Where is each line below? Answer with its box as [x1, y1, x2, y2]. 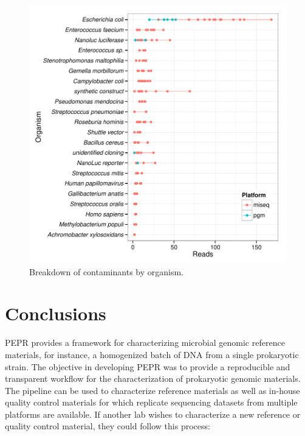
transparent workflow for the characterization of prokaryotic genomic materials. [5, 372, 301, 385]
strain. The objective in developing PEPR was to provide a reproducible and [5, 360, 290, 373]
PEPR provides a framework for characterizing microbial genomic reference [5, 336, 285, 349]
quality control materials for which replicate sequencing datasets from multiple [5, 396, 298, 409]
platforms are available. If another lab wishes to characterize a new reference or [5, 407, 301, 420]
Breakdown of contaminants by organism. [29, 265, 183, 278]
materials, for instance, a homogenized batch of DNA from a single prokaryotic [5, 348, 299, 360]
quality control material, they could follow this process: [5, 420, 210, 432]
